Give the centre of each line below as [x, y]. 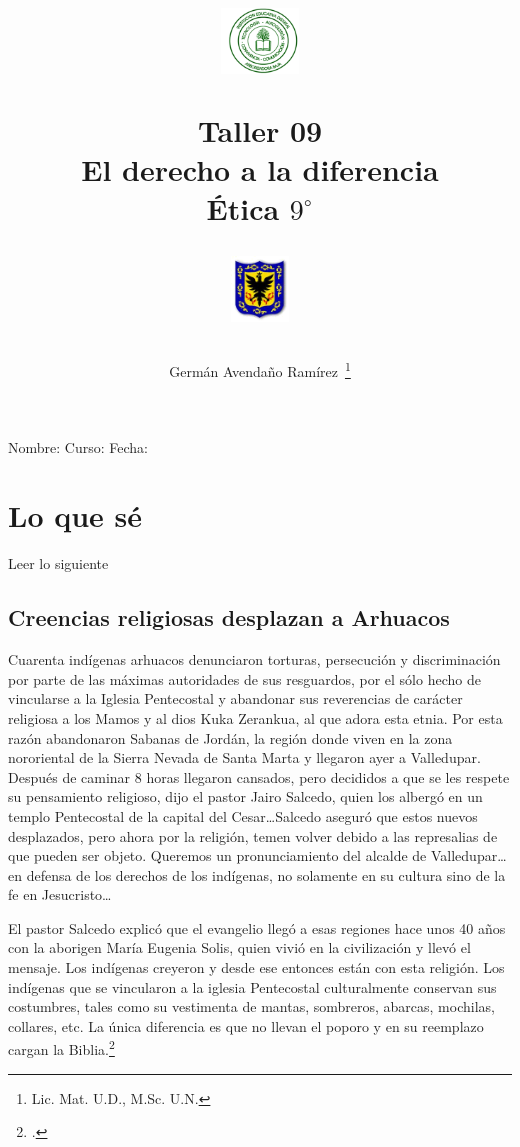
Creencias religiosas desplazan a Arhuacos [229, 617]
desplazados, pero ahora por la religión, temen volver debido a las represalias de [253, 835]
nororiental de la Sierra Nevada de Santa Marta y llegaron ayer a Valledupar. [244, 757]
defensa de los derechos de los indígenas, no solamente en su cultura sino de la [266, 874]
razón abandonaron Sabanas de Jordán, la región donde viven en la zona [230, 737]
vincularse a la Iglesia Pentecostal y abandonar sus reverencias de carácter [235, 698]
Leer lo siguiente [58, 563]
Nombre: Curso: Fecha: [78, 446]
